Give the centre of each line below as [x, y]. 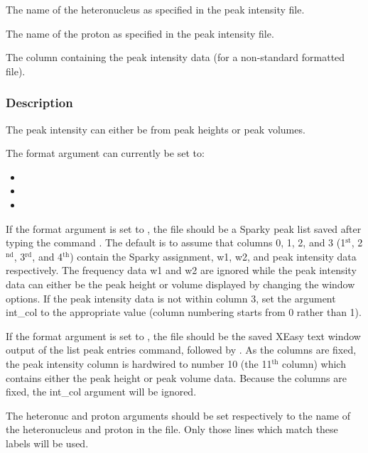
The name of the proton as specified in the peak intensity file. [140, 33]
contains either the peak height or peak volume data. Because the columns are [177, 377]
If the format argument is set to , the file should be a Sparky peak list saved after [184, 228]
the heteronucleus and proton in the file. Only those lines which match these [172, 429]
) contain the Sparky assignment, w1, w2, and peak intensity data [213, 256]
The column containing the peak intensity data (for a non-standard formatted [175, 57]
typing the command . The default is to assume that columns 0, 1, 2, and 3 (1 [176, 242]
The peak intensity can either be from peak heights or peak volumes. [156, 129]
